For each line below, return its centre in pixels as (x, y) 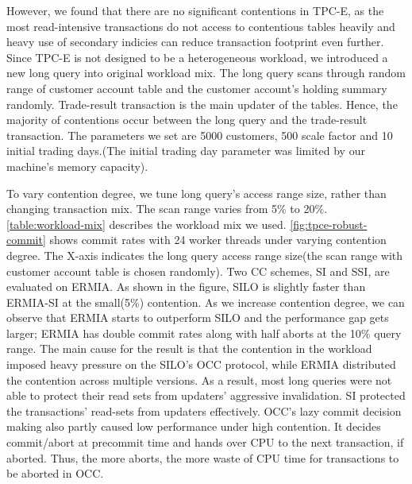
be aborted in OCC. (55, 473)
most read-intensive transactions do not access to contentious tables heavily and (201, 26)
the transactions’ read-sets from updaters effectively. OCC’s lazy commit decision (204, 410)
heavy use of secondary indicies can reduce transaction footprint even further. (195, 42)
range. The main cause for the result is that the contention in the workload (189, 348)
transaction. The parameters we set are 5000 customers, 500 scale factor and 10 (200, 135)
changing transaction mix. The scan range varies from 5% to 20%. (167, 209)
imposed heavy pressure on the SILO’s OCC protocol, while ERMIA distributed (201, 364)
